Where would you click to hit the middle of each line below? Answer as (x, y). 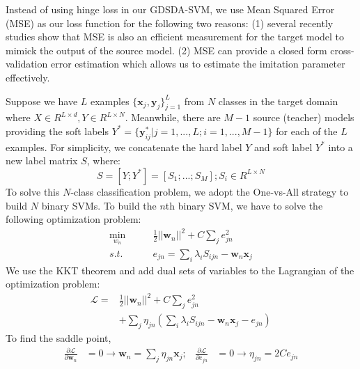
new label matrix (42, 160)
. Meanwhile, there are (173, 117)
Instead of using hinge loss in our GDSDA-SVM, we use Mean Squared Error (170, 9)
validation (27, 64)
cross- (342, 50)
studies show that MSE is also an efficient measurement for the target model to (175, 37)
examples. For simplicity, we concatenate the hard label (124, 147)
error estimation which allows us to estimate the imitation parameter (198, 64)
